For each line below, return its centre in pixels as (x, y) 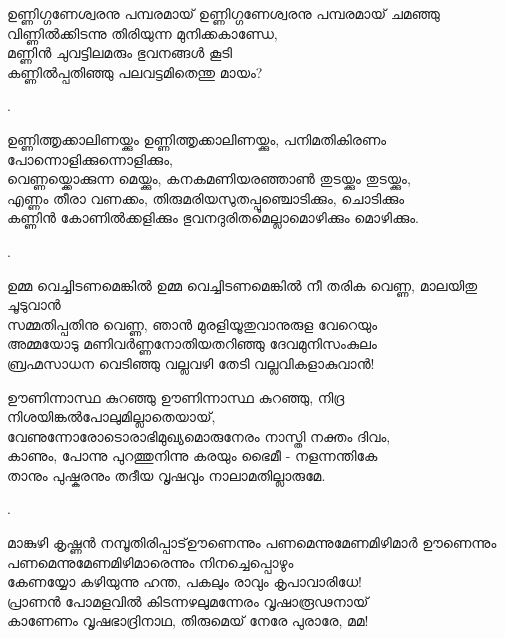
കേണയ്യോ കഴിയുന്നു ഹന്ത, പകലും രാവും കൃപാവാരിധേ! (185, 581)
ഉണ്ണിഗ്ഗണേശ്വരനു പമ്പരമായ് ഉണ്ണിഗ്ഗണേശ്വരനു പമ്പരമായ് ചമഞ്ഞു (223, 13)
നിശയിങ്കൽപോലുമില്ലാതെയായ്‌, (111, 416)
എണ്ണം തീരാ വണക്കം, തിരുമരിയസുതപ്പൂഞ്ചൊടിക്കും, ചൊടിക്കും (206, 197)
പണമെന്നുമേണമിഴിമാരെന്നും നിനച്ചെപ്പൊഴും (150, 561)
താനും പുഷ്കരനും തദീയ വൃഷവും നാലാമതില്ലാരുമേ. (166, 474)
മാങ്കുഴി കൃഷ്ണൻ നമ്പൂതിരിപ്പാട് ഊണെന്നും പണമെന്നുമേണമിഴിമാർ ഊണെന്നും (252, 542)
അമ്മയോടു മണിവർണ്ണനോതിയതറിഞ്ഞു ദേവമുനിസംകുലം (192, 343)
